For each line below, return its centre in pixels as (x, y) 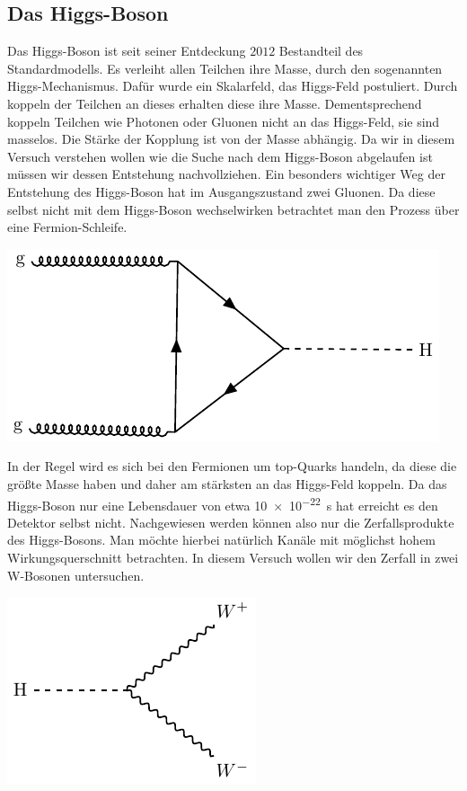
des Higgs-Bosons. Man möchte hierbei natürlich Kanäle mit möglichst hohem (222, 540)
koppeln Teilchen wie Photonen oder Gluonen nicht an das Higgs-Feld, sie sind (224, 121)
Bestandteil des (321, 51)
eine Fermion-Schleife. (67, 227)
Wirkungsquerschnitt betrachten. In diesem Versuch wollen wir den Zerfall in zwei (233, 557)
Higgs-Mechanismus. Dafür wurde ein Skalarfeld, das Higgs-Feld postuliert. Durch (233, 86)
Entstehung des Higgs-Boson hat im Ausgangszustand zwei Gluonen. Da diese (221, 191)
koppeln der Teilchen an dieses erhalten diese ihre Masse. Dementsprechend (215, 103)
